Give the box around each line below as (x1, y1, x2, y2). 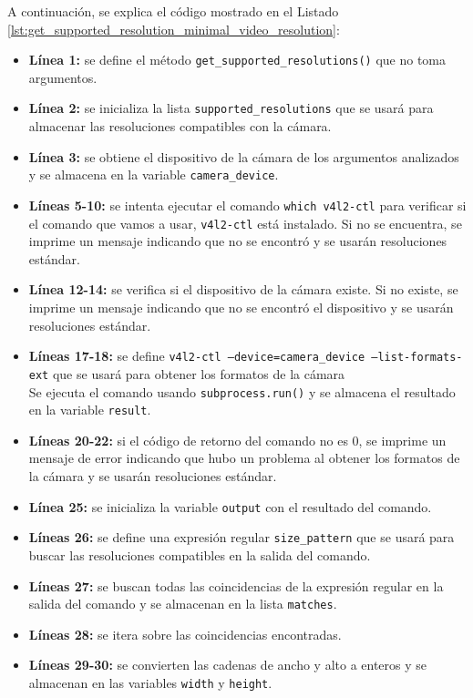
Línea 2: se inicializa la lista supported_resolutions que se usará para (28, 98, 434, 118)
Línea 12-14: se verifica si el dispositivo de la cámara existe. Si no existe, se (28, 280, 458, 299)
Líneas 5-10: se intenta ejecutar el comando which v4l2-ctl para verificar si (28, 195, 467, 214)
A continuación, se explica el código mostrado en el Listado (7, 2, 339, 20)
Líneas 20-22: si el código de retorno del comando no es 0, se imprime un (28, 430, 447, 449)
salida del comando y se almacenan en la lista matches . (28, 594, 337, 613)
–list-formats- (371, 351, 463, 364)
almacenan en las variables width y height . (28, 672, 272, 692)
